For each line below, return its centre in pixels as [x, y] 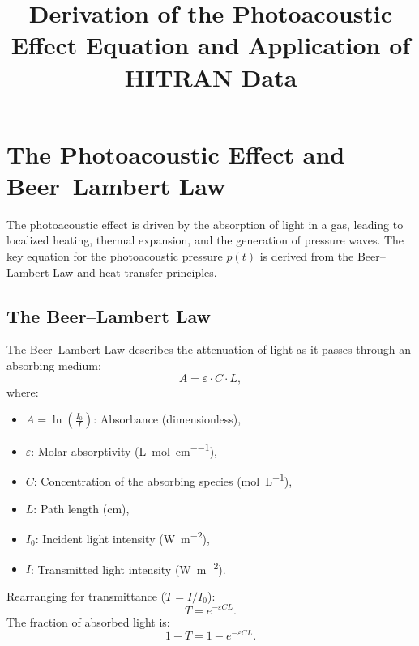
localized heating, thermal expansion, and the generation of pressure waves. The [205, 240]
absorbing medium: [54, 365]
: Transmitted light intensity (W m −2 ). [128, 567]
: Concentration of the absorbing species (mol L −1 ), [163, 480]
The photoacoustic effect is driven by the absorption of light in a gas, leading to [205, 224]
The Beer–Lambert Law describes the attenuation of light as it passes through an [209, 349]
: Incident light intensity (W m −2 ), [122, 537]
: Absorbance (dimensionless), [167, 419]
